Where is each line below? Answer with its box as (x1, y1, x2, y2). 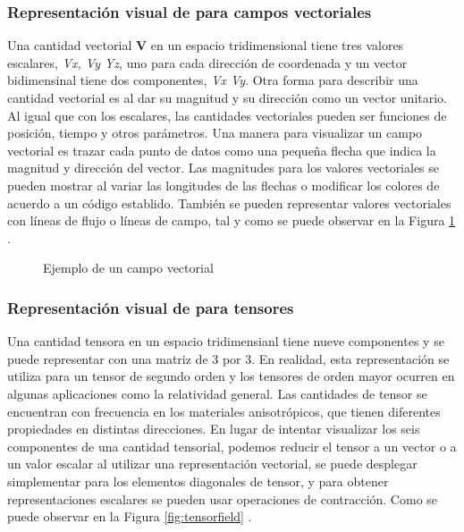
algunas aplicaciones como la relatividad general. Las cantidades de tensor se (7, 384, 427, 402)
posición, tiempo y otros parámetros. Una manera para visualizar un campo (7, 123, 423, 142)
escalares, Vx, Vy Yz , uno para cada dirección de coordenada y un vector (7, 53, 408, 72)
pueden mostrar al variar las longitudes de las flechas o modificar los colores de (7, 175, 440, 194)
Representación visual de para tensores (7, 296, 294, 318)
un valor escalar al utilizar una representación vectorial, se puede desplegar (7, 454, 418, 473)
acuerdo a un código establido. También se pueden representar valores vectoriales (7, 193, 451, 212)
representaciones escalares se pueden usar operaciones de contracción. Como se (7, 489, 438, 508)
